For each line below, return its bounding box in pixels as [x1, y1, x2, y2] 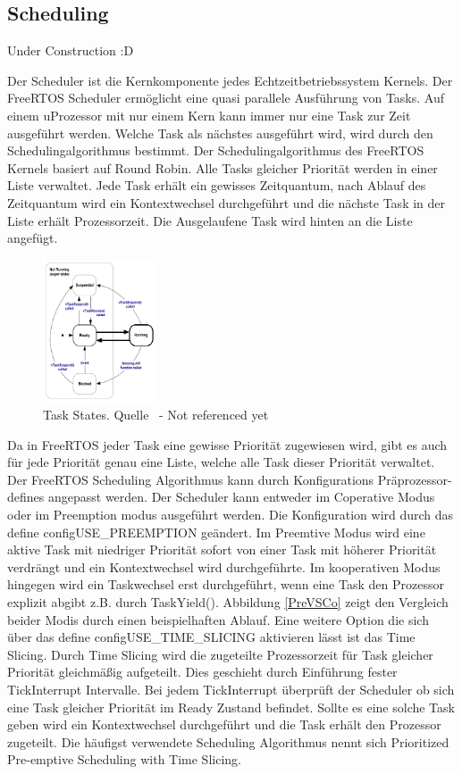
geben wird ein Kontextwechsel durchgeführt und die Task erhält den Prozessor [7, 715, 441, 734]
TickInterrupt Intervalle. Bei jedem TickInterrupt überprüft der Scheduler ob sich [7, 679, 455, 698]
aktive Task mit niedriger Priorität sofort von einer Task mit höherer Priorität [7, 540, 437, 559]
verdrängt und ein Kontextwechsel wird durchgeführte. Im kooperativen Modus [7, 557, 441, 576]
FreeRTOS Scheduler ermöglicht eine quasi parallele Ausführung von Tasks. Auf [7, 88, 444, 107]
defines [7, 487, 45, 506]
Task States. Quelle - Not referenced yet [43, 405, 269, 423]
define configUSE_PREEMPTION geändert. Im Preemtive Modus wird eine [7, 522, 425, 541]
